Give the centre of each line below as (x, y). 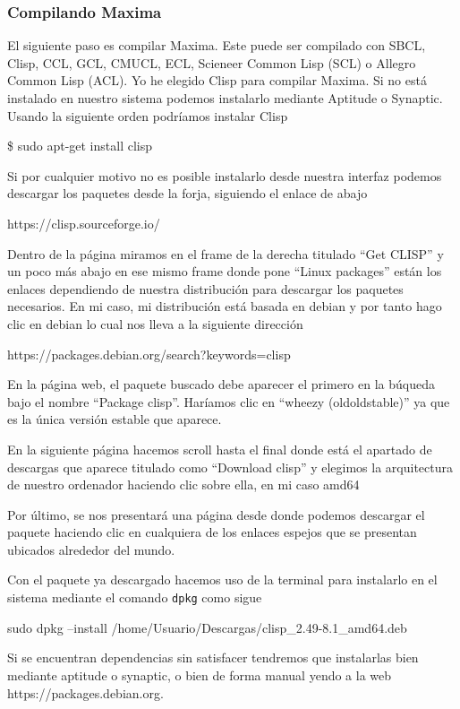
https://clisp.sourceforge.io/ (84, 223)
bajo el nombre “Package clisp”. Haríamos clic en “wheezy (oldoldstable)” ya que (229, 401)
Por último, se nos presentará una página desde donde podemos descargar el (216, 514)
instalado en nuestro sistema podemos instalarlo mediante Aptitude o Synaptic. (225, 98)
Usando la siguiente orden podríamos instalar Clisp (148, 115)
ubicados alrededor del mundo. (91, 549)
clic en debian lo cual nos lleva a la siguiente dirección (155, 323)
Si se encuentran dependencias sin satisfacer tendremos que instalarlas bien (213, 657)
